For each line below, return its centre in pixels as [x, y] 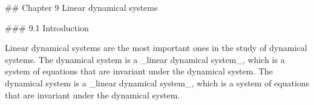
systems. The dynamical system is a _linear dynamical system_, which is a [145, 59]
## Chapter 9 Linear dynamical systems [81, 7]
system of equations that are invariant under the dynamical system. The [139, 71]
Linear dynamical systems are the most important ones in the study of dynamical [156, 48]
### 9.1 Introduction [47, 27]
